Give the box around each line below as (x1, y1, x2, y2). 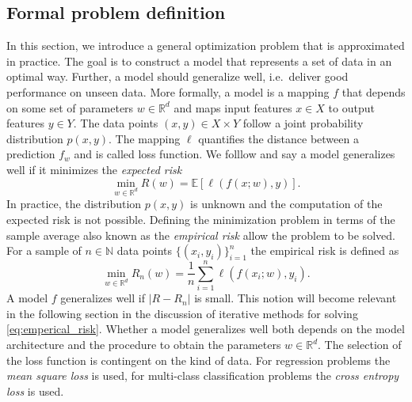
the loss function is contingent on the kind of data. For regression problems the (6, 351, 391, 368)
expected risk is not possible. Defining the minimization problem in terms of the (6, 210, 395, 227)
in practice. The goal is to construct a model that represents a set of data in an (6, 52, 392, 69)
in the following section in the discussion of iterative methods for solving (6, 305, 358, 321)
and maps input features (174, 99, 292, 116)
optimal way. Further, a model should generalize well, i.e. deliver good (6, 68, 349, 85)
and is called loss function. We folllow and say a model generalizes (74, 146, 395, 162)
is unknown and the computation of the (190, 195, 383, 212)
